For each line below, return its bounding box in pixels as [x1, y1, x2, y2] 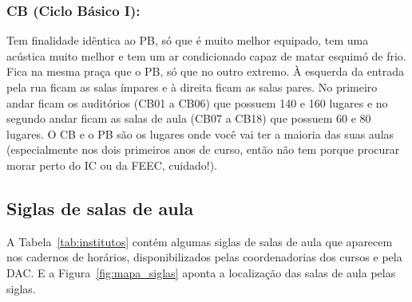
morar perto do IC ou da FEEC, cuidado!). [6, 156, 218, 173]
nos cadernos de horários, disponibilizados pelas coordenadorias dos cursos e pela [6, 249, 402, 265]
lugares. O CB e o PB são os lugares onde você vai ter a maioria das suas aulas [6, 125, 394, 142]
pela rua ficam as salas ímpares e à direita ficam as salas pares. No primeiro [6, 79, 378, 95]
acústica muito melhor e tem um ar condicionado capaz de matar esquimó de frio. [6, 47, 406, 64]
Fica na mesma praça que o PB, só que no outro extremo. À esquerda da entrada [6, 63, 404, 80]
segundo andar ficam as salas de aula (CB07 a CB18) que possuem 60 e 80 [6, 110, 371, 127]
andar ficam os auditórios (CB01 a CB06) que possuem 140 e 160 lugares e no [6, 94, 388, 111]
